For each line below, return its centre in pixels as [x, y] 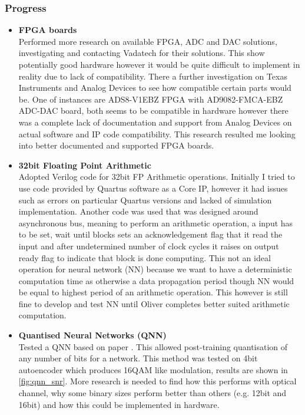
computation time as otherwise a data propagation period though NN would [156, 280]
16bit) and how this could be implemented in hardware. [119, 404]
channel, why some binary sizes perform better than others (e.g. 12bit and [152, 393]
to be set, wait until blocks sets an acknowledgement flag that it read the [150, 234]
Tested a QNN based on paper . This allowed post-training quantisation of [153, 346]
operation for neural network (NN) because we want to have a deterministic [155, 269]
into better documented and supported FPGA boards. [116, 145]
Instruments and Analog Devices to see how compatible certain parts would [155, 88]
